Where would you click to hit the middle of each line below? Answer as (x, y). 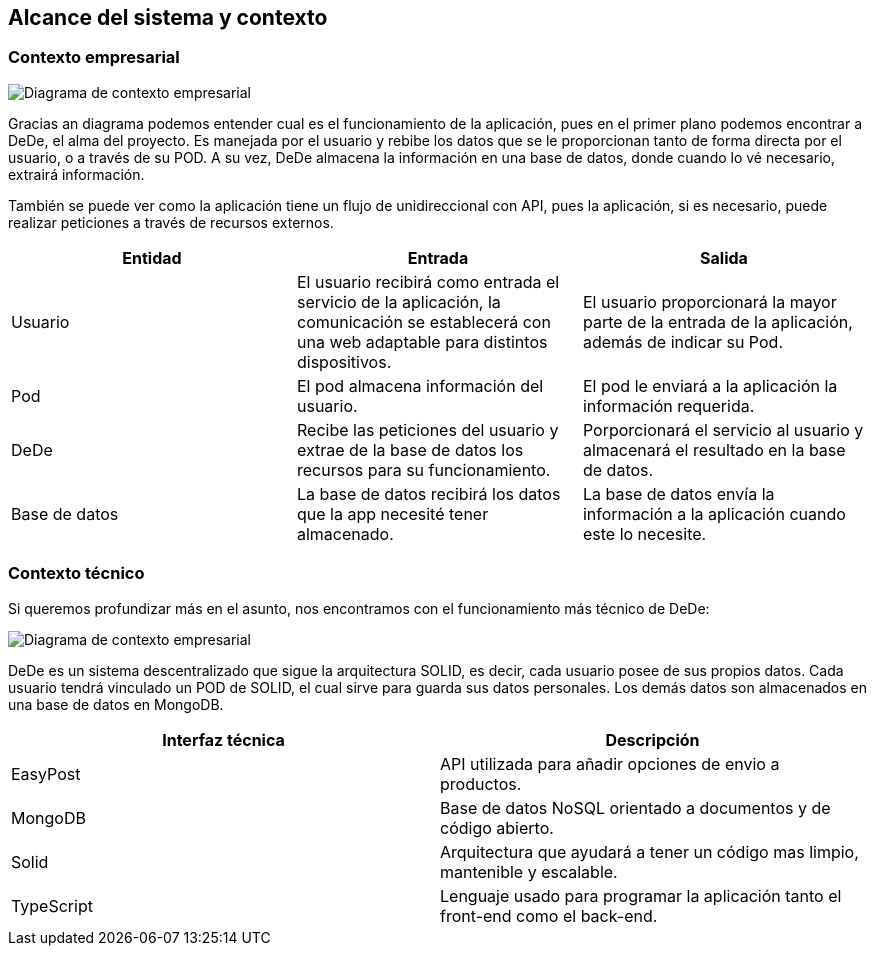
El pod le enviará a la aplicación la (710, 385)
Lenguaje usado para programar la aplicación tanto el (641, 895)
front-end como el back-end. (549, 915)
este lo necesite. (644, 533)
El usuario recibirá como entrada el (428, 281)
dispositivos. (344, 361)
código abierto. (497, 827)
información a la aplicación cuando (714, 513)
